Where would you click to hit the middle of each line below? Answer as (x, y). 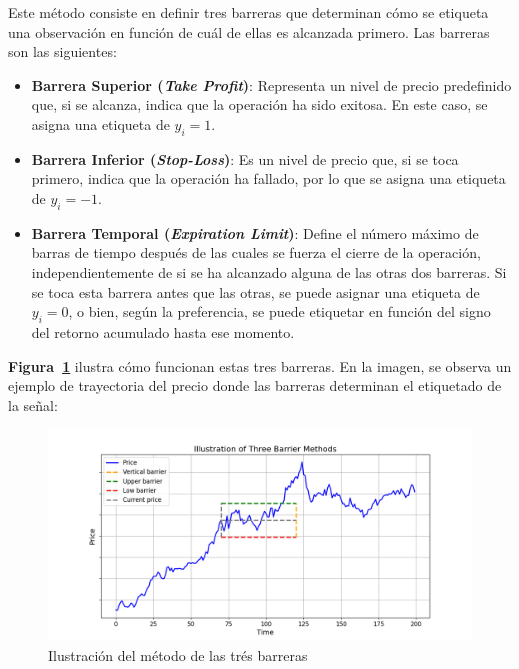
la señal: (33, 404)
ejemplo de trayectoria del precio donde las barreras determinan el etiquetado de (255, 385)
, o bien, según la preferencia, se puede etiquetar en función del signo (279, 311)
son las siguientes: (62, 51)
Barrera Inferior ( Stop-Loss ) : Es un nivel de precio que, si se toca (245, 158)
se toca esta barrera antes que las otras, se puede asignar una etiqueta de (255, 291)
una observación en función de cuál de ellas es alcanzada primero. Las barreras (249, 31)
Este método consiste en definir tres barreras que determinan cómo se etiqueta (248, 12)
